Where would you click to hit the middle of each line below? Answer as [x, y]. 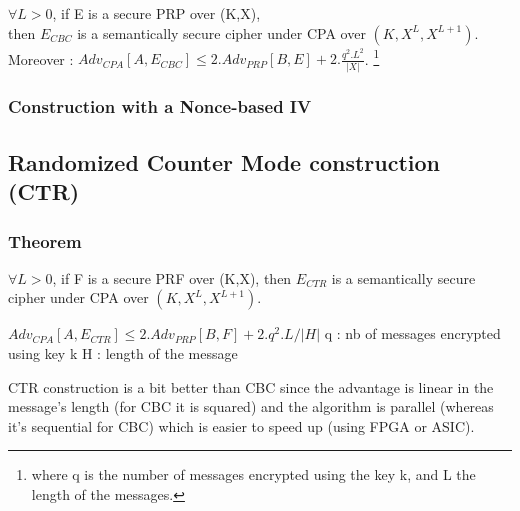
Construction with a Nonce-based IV [160, 106]
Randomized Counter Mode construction [224, 161]
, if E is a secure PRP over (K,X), [156, 13]
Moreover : [41, 58]
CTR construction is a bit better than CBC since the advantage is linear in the [251, 386]
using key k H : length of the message [123, 352]
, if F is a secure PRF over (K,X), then [172, 277]
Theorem [45, 240]
